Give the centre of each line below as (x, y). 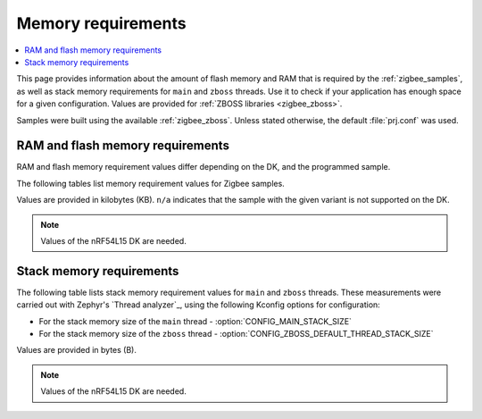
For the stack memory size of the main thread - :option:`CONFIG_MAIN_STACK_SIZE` (195, 321)
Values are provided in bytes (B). (77, 350)
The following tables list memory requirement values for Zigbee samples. (150, 183)
